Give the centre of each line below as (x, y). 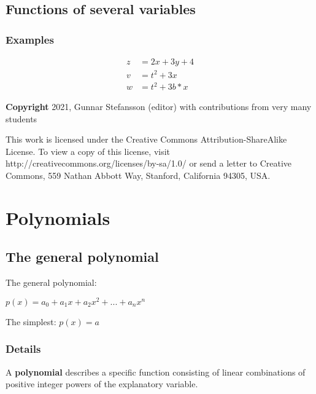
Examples (30, 39)
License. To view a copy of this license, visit (88, 151)
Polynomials (58, 217)
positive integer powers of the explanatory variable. (102, 384)
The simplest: (31, 321)
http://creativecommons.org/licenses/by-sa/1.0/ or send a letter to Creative (149, 163)
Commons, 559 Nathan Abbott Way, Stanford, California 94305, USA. (138, 175)
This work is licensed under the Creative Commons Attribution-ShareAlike (146, 139)
